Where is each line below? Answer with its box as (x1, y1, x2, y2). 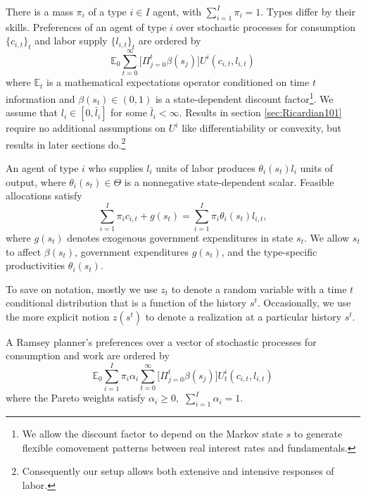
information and (6, 91, 75, 106)
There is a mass (6, 4, 73, 18)
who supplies (88, 161, 144, 175)
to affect (6, 244, 42, 259)
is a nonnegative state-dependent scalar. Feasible (124, 174, 334, 189)
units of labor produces (156, 161, 255, 175)
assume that (6, 105, 58, 120)
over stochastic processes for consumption (176, 19, 356, 34)
